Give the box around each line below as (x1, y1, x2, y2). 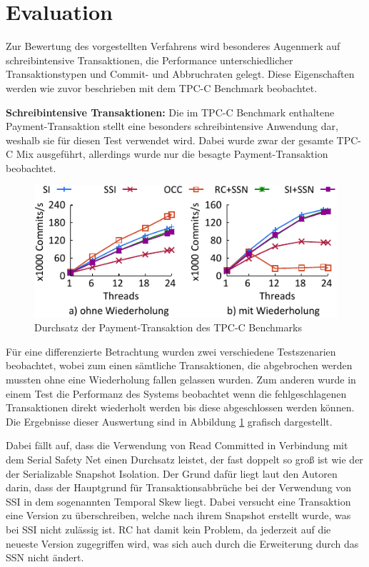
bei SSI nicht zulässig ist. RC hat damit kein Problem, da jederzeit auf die (6, 521, 331, 536)
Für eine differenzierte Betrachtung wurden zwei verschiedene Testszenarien (6, 343, 336, 358)
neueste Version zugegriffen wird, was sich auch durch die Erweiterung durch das (6, 536, 359, 551)
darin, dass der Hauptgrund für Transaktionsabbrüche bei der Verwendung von (6, 480, 352, 495)
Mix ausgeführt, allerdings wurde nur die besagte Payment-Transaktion (16, 146, 328, 161)
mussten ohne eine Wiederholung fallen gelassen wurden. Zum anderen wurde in (6, 371, 356, 386)
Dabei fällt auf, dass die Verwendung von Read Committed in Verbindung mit (6, 438, 348, 453)
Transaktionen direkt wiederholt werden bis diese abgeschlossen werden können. (6, 400, 355, 415)
